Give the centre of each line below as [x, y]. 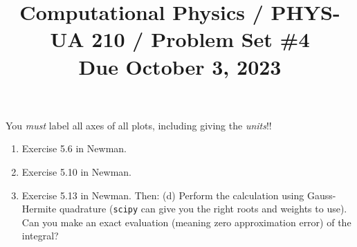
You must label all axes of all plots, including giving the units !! [139, 125]
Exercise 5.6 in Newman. [74, 148]
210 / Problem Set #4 [201, 39]
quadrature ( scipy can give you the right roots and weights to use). [203, 209]
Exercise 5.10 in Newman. [76, 171]
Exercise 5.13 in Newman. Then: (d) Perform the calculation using [163, 195]
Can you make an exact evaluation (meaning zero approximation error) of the [186, 222]
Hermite [39, 209]
